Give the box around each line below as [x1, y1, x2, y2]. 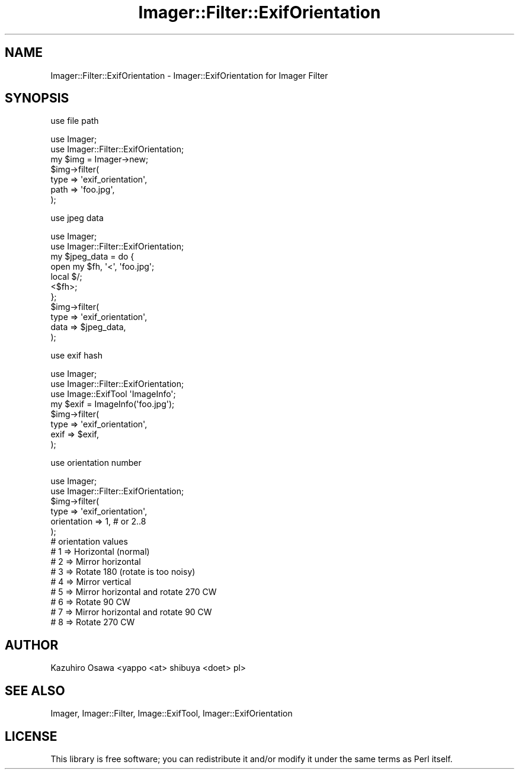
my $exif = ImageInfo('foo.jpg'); [50, 399, 175, 410]
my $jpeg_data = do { [50, 251, 134, 262]
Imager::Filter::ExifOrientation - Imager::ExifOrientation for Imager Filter [50, 70, 328, 81]
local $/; [50, 271, 82, 282]
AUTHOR [5, 637, 59, 653]
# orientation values [50, 536, 128, 547]
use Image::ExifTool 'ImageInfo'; [50, 389, 176, 399]
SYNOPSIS [5, 91, 69, 106]
